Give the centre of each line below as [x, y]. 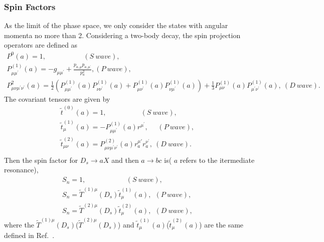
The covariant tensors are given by [57, 98]
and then [125, 160]
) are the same [221, 224]
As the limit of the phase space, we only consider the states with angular [116, 25]
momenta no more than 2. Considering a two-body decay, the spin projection [122, 35]
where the [19, 224]
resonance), [21, 170]
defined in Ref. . [29, 235]
